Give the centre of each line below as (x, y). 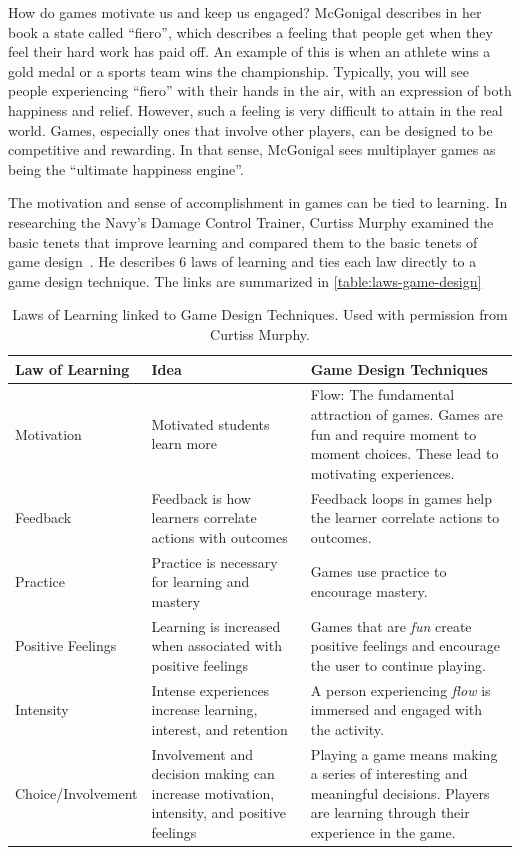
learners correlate (204, 517)
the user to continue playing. (398, 664)
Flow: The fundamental (382, 394)
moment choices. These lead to (404, 453)
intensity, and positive (218, 812)
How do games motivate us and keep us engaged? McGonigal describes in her (245, 12)
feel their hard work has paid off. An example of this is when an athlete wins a (249, 51)
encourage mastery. (369, 590)
